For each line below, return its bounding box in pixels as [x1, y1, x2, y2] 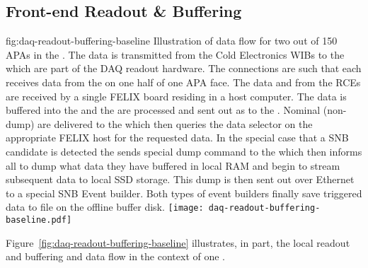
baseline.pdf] [6, 214, 72, 225]
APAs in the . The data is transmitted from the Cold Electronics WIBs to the [6, 47, 345, 62]
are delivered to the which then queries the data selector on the [38, 116, 313, 131]
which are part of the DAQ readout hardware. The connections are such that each [6, 61, 362, 76]
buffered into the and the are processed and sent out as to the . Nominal [6, 103, 321, 117]
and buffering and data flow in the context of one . [6, 249, 226, 264]
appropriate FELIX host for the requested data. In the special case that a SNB [6, 130, 349, 145]
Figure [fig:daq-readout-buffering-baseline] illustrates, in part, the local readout [6, 235, 350, 250]
